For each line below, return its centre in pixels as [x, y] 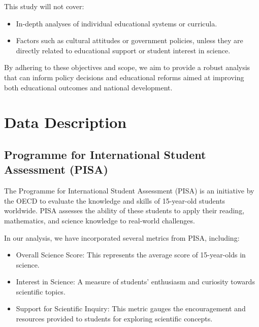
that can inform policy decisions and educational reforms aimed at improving [124, 77]
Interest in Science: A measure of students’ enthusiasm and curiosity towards [135, 282]
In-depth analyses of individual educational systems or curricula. [117, 23]
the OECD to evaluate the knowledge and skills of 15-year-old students [115, 200]
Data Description [66, 122]
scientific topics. [41, 291]
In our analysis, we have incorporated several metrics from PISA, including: [122, 237]
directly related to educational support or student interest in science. [123, 50]
